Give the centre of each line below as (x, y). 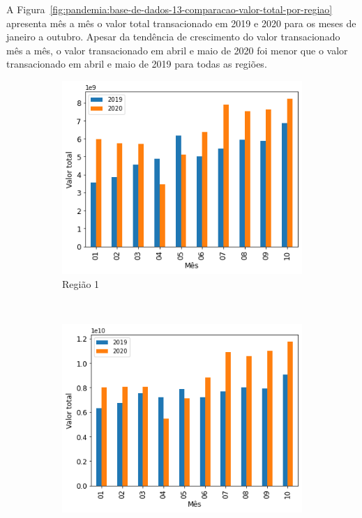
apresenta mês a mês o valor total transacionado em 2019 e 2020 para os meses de (181, 23)
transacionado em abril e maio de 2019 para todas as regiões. (137, 64)
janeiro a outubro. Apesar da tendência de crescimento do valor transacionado (173, 37)
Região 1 (81, 283)
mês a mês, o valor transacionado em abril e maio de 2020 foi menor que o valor (177, 50)
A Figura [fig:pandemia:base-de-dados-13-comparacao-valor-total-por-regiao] (169, 9)
